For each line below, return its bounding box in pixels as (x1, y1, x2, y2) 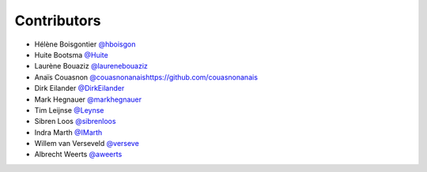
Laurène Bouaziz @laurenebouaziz (34, 62, 148, 71)
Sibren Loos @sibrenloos (34, 117, 116, 126)
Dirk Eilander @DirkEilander (34, 84, 125, 93)
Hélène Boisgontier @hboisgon (34, 39, 136, 49)
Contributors (14, 12, 102, 29)
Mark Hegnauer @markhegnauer (34, 95, 142, 104)
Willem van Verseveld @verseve (34, 139, 140, 148)
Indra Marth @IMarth (34, 127, 103, 137)
